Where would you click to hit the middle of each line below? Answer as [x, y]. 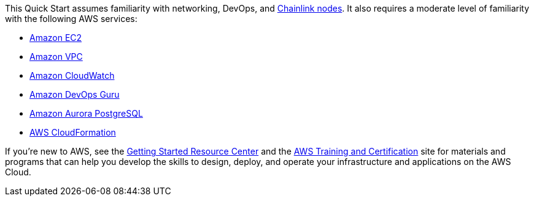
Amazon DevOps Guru [75, 94]
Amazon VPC [56, 57]
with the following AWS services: [71, 19]
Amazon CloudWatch [72, 75]
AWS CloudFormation [73, 132]
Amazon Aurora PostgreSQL [86, 113]
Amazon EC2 [56, 38]
